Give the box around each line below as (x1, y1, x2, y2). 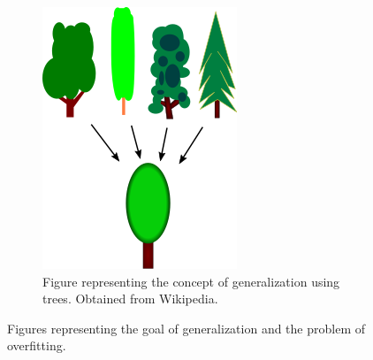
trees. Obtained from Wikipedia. (42, 289, 218, 308)
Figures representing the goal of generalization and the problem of (7, 318, 366, 337)
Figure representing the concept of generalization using (42, 272, 340, 290)
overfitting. (7, 336, 66, 355)
